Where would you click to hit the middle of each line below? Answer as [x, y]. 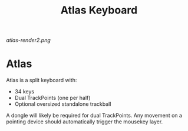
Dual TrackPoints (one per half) [52, 98]
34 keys [24, 92]
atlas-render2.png [29, 40]
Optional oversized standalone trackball [63, 104]
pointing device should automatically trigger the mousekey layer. [85, 122]
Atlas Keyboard [99, 10]
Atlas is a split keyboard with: [42, 80]
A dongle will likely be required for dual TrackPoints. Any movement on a [94, 116]
